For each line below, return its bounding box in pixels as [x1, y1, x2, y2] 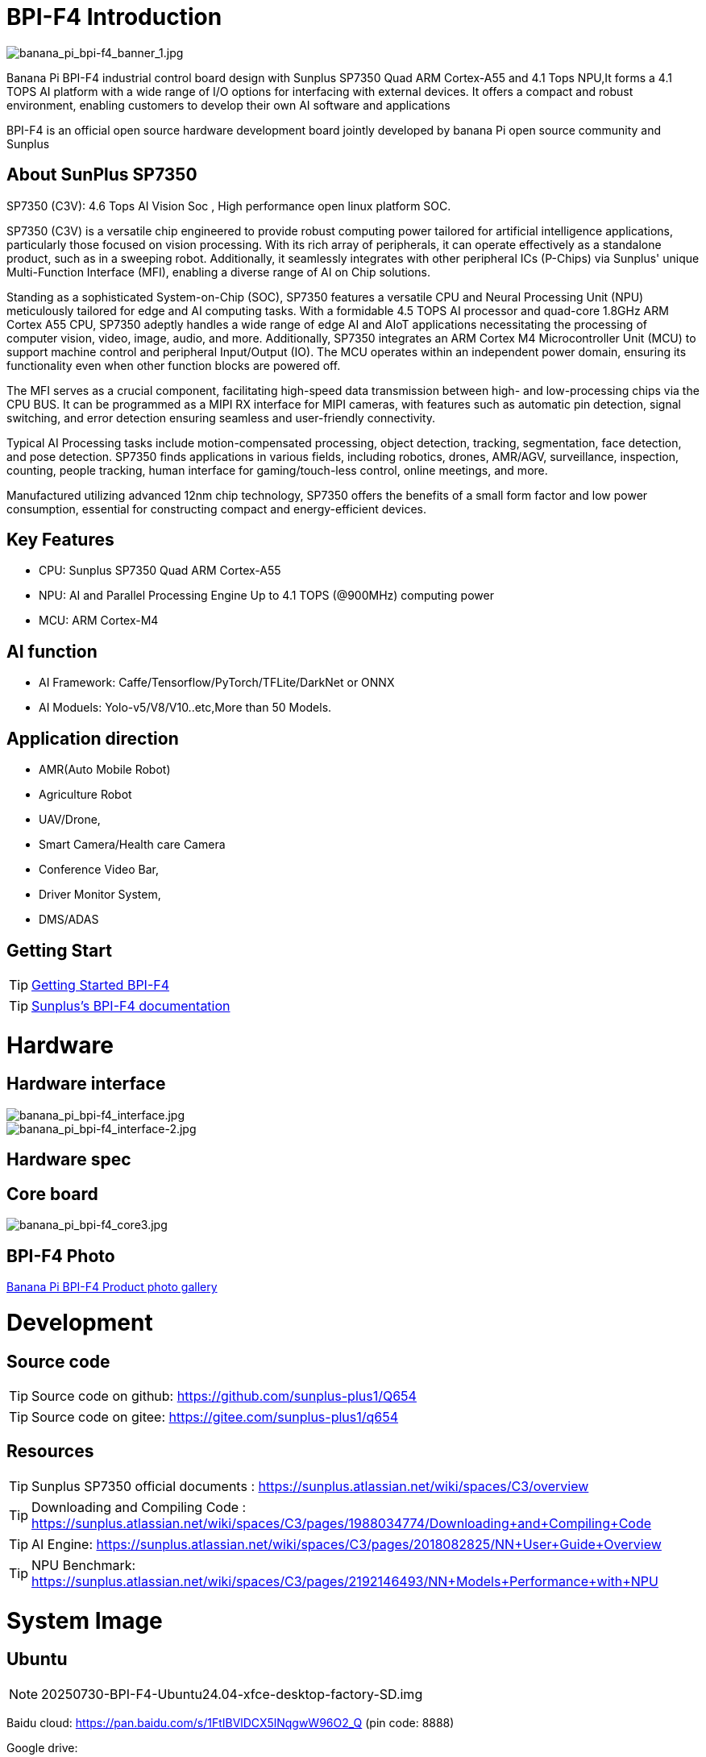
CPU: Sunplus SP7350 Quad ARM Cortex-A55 [39, 563, 281, 578]
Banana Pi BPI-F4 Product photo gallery [6, 1280, 218, 1294]
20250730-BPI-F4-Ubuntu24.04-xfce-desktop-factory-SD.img [41, 1685, 423, 1702]
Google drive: [6, 1740, 78, 1755]
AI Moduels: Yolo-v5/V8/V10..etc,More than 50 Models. [39, 700, 332, 715]
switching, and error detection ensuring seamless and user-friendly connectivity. [6, 410, 436, 425]
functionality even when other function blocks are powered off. [6, 358, 341, 372]
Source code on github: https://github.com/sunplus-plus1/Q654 [31, 1387, 417, 1404]
